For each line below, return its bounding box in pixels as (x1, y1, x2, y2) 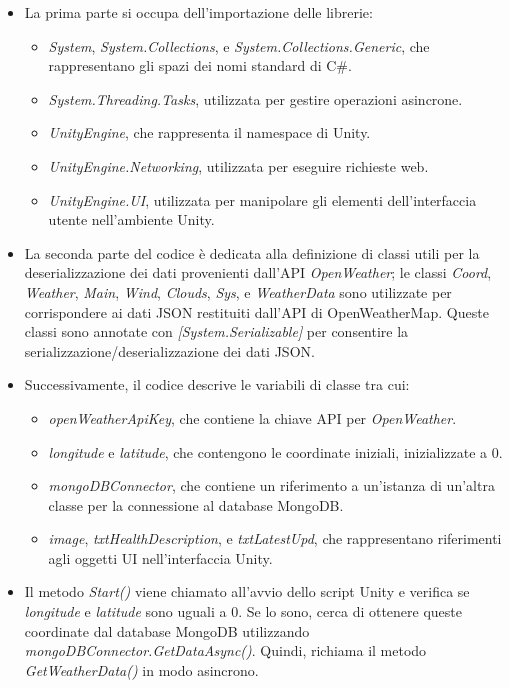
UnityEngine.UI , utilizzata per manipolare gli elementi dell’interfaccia (48, 189, 477, 210)
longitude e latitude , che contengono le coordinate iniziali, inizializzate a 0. (48, 441, 503, 462)
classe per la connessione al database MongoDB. (48, 494, 344, 515)
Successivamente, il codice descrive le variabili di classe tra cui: (24, 374, 410, 395)
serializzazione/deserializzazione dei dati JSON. (24, 340, 315, 361)
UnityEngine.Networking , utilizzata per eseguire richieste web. (48, 155, 429, 176)
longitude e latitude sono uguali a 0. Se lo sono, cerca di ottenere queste (24, 601, 463, 622)
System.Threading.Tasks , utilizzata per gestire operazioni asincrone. (48, 88, 463, 109)
